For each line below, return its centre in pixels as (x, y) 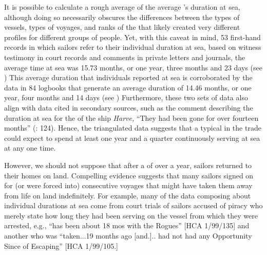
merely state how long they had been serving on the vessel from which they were (131, 215)
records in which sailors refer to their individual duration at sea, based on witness (133, 47)
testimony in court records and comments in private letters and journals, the (125, 57)
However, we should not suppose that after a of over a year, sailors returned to (128, 165)
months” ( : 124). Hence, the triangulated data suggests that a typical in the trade (133, 128)
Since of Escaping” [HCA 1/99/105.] (61, 245)
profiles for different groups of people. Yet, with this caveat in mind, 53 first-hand (132, 37)
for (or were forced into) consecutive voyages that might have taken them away (128, 185)
